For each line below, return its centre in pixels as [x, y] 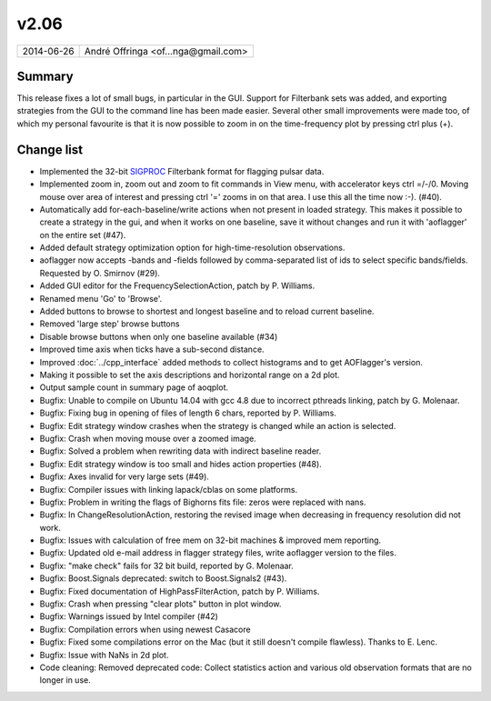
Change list [50, 150]
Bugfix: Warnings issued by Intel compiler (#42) [129, 616]
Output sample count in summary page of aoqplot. [134, 387]
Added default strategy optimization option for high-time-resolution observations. [192, 248]
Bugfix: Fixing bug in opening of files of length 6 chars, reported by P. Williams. [188, 413]
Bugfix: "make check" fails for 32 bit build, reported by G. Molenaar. [167, 566]
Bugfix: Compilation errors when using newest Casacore [145, 629]
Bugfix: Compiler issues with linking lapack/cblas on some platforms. [169, 489]
